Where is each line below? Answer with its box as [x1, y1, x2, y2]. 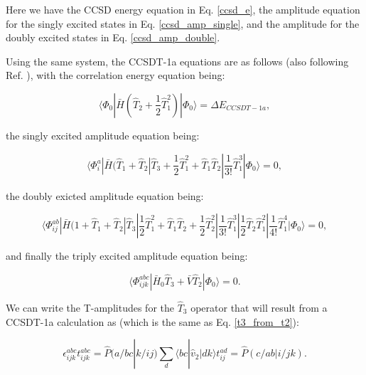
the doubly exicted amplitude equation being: [6, 188, 204, 203]
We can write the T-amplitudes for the [6, 300, 174, 315]
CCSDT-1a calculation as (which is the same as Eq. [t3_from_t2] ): [6, 314, 299, 329]
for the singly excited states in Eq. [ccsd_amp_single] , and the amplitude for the [6, 16, 360, 31]
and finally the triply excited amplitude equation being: [6, 248, 248, 263]
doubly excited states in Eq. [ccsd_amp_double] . [6, 30, 220, 45]
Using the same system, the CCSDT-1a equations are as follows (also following [6, 53, 349, 68]
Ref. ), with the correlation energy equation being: [6, 68, 225, 83]
